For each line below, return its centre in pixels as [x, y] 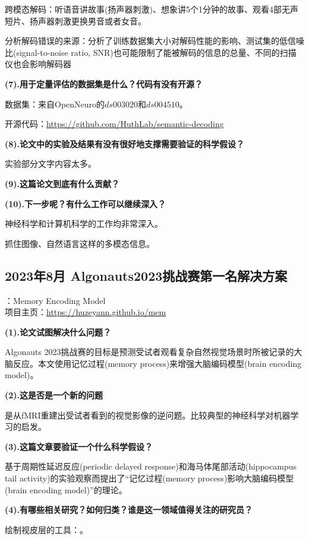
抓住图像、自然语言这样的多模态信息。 [80, 243]
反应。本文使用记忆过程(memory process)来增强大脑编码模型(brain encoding [157, 363]
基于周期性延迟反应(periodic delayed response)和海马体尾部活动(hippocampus [151, 466]
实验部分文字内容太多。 [51, 164]
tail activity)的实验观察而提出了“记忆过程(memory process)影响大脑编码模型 [149, 478]
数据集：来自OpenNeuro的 [55, 104]
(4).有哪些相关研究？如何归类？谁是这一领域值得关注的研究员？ [129, 510]
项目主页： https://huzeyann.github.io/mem [86, 312]
